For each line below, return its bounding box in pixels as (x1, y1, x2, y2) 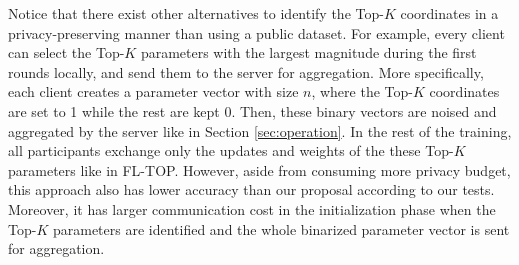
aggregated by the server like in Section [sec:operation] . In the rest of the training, (8, 120, 512, 141)
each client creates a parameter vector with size (8, 81, 299, 102)
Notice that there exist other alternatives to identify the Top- (8, 3, 384, 23)
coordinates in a (400, 3, 499, 23)
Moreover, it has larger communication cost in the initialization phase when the (8, 198, 496, 219)
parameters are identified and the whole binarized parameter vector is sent (52, 218, 510, 239)
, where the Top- (311, 81, 413, 102)
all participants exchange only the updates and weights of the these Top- (8, 140, 454, 161)
